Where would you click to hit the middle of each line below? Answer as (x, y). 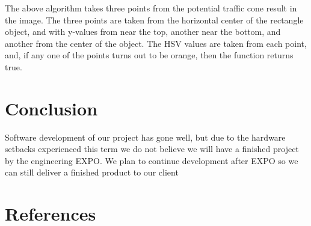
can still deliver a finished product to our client (92, 172)
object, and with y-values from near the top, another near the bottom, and (143, 32)
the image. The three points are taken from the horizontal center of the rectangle (154, 20)
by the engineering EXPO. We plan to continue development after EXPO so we (152, 160)
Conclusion (51, 108)
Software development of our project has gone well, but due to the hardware (145, 137)
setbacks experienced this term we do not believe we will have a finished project (152, 149)
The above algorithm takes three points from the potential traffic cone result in (151, 8)
